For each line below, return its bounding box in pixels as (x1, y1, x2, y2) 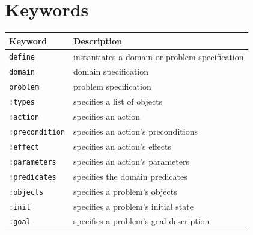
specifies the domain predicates (73, 169, 187, 182)
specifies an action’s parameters (73, 154, 189, 167)
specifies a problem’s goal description (73, 215, 210, 227)
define (9, 53, 35, 62)
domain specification (73, 65, 148, 78)
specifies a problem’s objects (73, 185, 177, 197)
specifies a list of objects (73, 95, 163, 108)
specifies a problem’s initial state (73, 200, 194, 212)
